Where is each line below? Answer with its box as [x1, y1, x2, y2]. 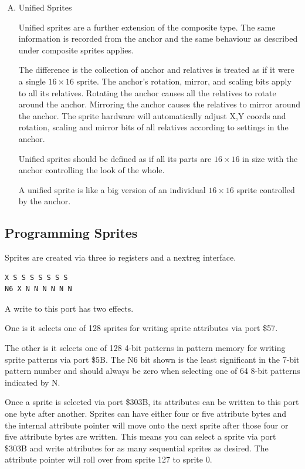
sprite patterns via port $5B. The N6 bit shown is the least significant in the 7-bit [5, 353, 300, 365]
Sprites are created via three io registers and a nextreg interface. [5, 251, 236, 264]
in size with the [242, 152, 298, 164]
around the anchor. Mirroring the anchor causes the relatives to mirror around [18, 98, 300, 110]
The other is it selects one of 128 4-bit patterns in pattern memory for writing [5, 342, 286, 354]
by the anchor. [18, 195, 71, 207]
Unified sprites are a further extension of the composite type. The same [18, 21, 276, 33]
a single [18, 75, 46, 87]
